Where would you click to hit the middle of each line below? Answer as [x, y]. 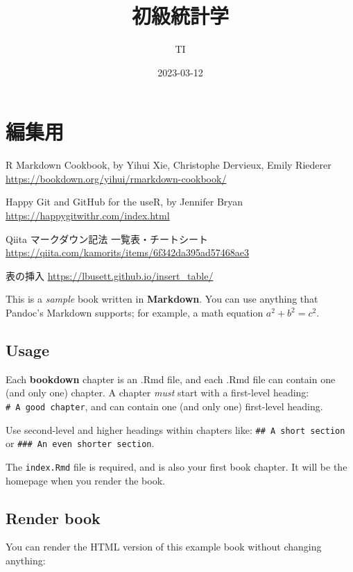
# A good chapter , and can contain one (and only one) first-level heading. [164, 406]
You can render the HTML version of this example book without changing [164, 547]
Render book [53, 518]
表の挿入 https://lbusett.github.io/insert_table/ [110, 275]
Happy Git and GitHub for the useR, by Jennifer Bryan [124, 202]
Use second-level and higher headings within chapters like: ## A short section [175, 429]
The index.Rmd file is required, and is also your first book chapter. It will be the [176, 466]
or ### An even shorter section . [80, 443]
